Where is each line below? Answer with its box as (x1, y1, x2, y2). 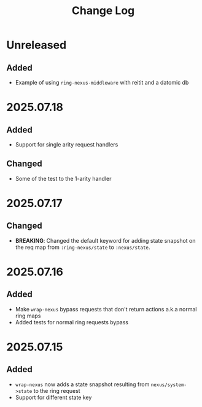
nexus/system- (150, 381, 187, 388)
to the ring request (33, 387, 81, 394)
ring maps (15, 312, 41, 319)
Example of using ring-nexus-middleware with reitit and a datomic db (15, 79, 189, 86)
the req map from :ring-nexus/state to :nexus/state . (15, 243, 150, 251)
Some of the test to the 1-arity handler (15, 175, 112, 182)
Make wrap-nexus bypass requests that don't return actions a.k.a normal (15, 305, 197, 313)
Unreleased (6, 38, 67, 52)
